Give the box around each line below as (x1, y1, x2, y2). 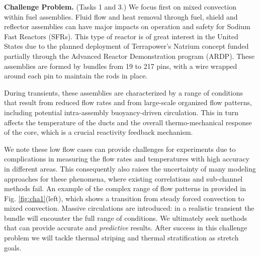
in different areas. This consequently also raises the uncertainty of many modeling (4, 163, 256, 174)
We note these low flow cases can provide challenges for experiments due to (4, 143, 236, 154)
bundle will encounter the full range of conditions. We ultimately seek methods (4, 212, 247, 223)
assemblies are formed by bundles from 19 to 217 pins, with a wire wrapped (4, 60, 237, 71)
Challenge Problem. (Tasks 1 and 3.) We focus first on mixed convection (4, 2, 236, 12)
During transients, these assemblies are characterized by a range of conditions (4, 87, 243, 98)
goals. (4, 242, 22, 252)
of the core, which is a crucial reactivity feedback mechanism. (4, 127, 193, 137)
